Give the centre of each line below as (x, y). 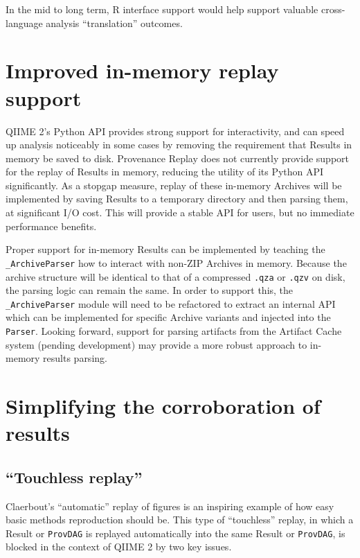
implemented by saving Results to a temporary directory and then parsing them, (177, 199)
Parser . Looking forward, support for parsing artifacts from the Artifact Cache (174, 331)
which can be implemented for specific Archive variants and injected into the (168, 317)
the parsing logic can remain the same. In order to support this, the (150, 290)
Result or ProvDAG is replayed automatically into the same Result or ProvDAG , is (175, 533)
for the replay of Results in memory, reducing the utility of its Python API (165, 172)
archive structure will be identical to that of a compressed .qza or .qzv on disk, (175, 276)
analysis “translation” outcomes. (114, 23)
